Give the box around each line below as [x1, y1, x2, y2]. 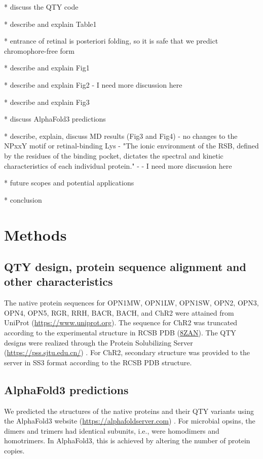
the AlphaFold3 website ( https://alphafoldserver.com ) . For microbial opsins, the [4, 415, 255, 426]
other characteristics [4, 274, 113, 289]
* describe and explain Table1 [4, 18, 97, 29]
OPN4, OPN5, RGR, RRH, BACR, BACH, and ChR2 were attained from [4, 307, 234, 318]
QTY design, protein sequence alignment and [4, 259, 246, 275]
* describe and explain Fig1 [4, 62, 90, 73]
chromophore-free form [4, 45, 74, 56]
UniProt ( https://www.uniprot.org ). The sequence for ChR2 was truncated [4, 317, 238, 328]
